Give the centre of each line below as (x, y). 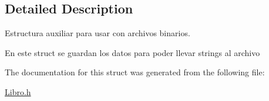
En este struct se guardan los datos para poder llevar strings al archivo (132, 52)
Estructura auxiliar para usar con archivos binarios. (97, 33)
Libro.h (18, 91)
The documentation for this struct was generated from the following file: (135, 72)
